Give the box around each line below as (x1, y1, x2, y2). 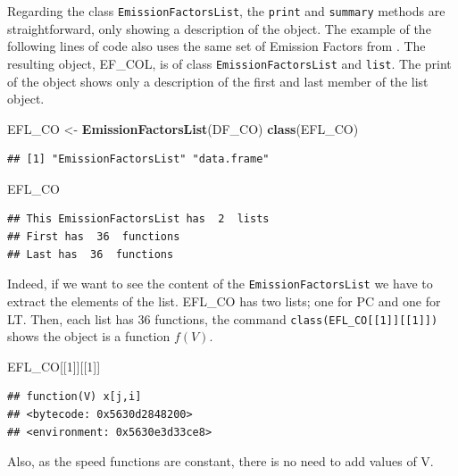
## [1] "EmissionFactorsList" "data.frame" (7, 153, 270, 166)
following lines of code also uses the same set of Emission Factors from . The (7, 37, 426, 55)
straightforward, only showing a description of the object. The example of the (7, 19, 431, 38)
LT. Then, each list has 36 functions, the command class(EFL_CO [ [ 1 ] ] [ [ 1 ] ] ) (7, 309, 438, 328)
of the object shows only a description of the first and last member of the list (7, 71, 429, 90)
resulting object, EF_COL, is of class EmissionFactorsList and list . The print (7, 54, 452, 72)
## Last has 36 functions (7, 247, 174, 261)
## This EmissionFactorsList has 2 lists (7, 213, 270, 226)
